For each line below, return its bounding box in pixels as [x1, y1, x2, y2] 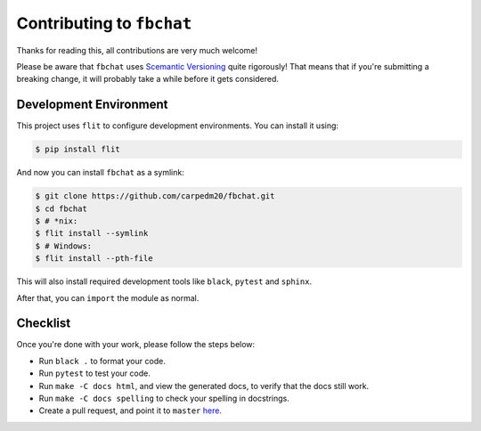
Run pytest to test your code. [38, 368, 151, 378]
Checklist [16, 316, 71, 331]
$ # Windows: [35, 240, 93, 251]
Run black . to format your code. [38, 355, 167, 366]
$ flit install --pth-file [35, 254, 153, 264]
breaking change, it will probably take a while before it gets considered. [16, 74, 280, 85]
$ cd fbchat [35, 203, 88, 214]
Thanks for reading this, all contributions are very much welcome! [16, 45, 258, 55]
